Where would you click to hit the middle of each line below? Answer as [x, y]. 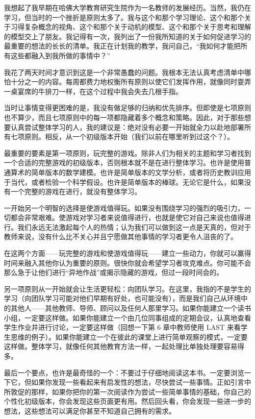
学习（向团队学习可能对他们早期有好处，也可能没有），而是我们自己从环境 [122, 298]
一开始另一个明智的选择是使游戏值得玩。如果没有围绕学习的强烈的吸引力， [124, 208]
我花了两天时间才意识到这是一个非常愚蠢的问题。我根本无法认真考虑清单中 [124, 72]
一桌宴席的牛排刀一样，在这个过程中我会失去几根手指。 [93, 91]
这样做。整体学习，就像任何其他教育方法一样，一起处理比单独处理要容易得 [124, 346]
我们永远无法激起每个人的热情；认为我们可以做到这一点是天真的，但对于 [134, 227]
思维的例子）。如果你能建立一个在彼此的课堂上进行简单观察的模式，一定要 [129, 336]
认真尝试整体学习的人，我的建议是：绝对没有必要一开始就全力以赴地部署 [127, 127]
